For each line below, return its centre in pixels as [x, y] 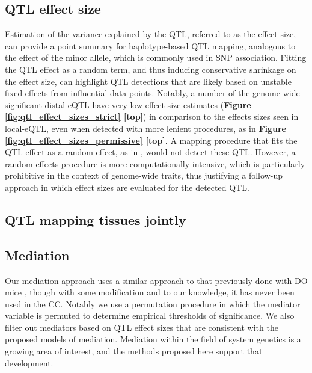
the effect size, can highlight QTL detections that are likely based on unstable [148, 81]
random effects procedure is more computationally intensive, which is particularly [155, 163]
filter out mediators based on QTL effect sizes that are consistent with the [142, 327]
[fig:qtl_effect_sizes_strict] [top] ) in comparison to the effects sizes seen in [152, 116]
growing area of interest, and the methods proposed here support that [134, 351]
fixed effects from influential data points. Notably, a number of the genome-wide [152, 93]
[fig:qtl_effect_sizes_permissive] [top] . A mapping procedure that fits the [151, 140]
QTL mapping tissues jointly [96, 219]
